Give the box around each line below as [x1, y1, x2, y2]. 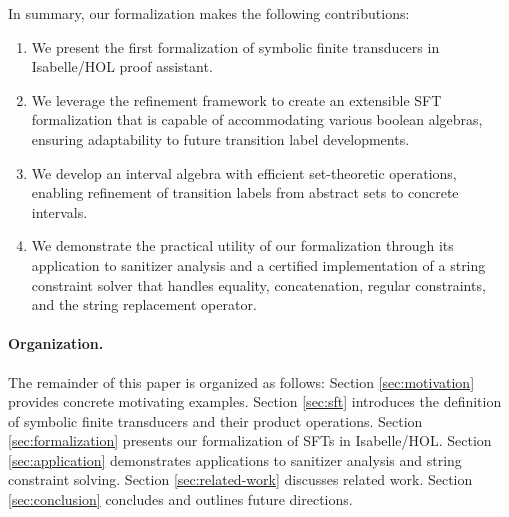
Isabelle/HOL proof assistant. [31, 56, 213, 77]
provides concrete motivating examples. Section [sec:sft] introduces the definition [8, 391, 502, 412]
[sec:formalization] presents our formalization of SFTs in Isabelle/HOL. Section [8, 430, 492, 451]
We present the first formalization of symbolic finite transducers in [31, 36, 440, 57]
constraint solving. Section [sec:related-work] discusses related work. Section [8, 469, 473, 490]
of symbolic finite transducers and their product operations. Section [8, 410, 423, 431]
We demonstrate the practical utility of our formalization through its [31, 235, 454, 256]
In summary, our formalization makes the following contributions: [8, 3, 410, 23]
